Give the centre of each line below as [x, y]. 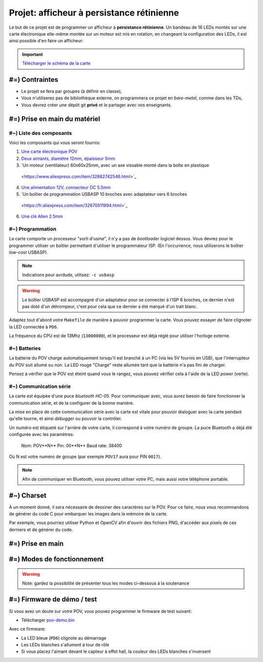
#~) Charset [28, 495]
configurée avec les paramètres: [41, 435]
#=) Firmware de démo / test [53, 599]
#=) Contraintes [34, 80]
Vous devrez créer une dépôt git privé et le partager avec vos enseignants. [97, 105]
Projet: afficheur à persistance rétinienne [94, 13]
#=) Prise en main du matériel [55, 119]
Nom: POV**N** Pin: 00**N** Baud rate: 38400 [72, 445]
